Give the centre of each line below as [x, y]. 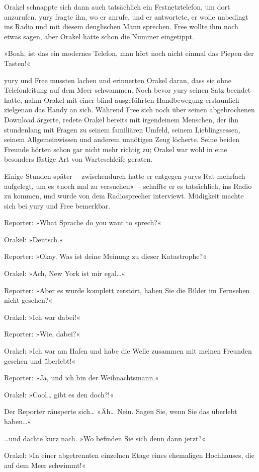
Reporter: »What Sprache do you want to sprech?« [83, 222]
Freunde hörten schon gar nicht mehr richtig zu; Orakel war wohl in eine [116, 149]
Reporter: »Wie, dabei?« [42, 334]
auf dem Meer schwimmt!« [45, 465]
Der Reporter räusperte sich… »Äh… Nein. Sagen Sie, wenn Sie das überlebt [121, 411]
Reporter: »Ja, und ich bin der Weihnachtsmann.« [81, 378]
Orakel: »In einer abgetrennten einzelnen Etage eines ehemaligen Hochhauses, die [129, 455]
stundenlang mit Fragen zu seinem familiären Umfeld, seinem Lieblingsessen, [122, 129]
